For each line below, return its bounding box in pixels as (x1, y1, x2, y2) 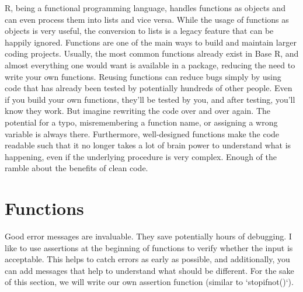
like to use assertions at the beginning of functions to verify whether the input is (5, 241, 293, 253)
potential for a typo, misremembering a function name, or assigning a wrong (5, 116, 278, 128)
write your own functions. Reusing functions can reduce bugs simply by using (5, 70, 281, 82)
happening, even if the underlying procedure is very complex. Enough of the (5, 150, 277, 162)
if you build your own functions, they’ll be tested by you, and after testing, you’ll (5, 93, 295, 105)
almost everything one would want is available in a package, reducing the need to (5, 58, 295, 71)
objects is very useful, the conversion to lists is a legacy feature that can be (5, 25, 274, 37)
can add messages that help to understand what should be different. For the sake (5, 264, 294, 276)
